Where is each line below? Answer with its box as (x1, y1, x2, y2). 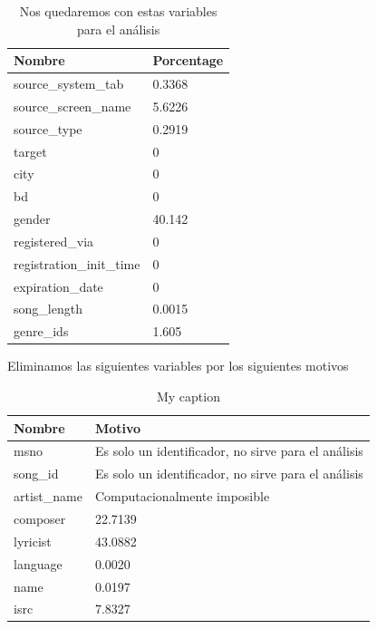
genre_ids (14, 322, 69, 341)
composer (14, 508, 66, 527)
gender (14, 209, 51, 228)
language (14, 554, 63, 573)
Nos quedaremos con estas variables (19, 2, 217, 20)
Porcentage (152, 51, 224, 70)
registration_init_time (14, 254, 140, 273)
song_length (14, 299, 82, 318)
